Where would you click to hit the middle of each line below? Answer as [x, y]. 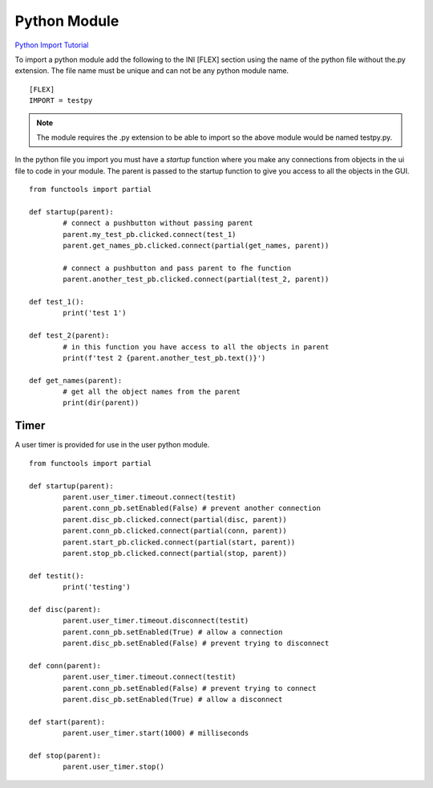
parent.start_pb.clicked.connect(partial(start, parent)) [179, 542]
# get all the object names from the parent [152, 392]
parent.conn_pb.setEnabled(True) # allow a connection [173, 632]
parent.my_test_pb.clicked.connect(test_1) [150, 234]
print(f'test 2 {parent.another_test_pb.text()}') [164, 358]
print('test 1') [95, 313]
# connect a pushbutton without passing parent [158, 223]
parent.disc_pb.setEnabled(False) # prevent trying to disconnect [196, 643]
